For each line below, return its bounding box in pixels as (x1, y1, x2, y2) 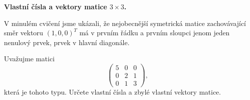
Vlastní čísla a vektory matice (4, 1, 107, 11)
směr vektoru (4, 27, 43, 38)
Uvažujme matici (4, 53, 55, 64)
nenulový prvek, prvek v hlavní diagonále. (4, 37, 130, 47)
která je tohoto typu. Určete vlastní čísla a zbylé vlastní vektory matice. (4, 87, 221, 97)
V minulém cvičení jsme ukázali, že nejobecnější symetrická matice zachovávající (4, 18, 246, 28)
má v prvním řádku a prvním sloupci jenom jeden (79, 27, 230, 38)
